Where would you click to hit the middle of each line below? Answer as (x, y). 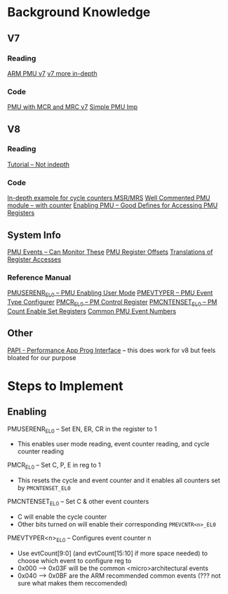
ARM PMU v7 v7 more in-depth (52, 73)
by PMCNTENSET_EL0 (44, 488)
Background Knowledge (79, 12)
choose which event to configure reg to (74, 560)
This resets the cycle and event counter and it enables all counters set (119, 480)
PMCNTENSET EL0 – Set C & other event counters (78, 502)
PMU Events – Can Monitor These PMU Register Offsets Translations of (110, 252)
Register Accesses (34, 259)
